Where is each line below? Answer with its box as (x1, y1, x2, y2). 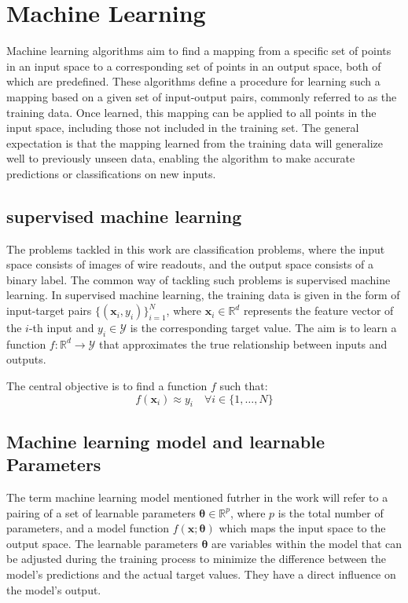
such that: (219, 378, 268, 394)
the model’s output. (6, 581, 101, 598)
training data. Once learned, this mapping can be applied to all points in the (6, 104, 377, 120)
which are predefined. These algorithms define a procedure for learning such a (6, 73, 380, 90)
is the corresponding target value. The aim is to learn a (130, 320, 397, 336)
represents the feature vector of (243, 302, 394, 319)
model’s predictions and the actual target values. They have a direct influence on (6, 565, 396, 582)
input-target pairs (6, 302, 92, 319)
